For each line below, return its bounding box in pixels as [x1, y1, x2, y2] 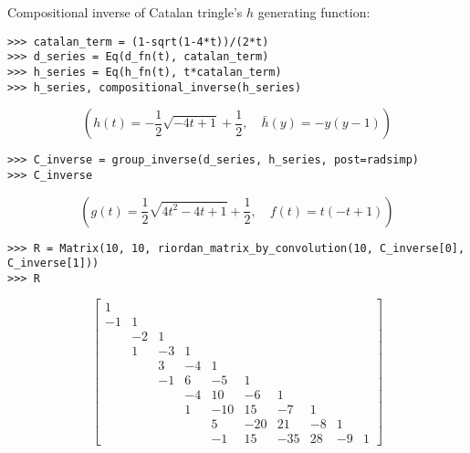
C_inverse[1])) [7, 257, 99, 270]
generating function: [257, 3, 371, 21]
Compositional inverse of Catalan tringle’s [7, 3, 243, 21]
